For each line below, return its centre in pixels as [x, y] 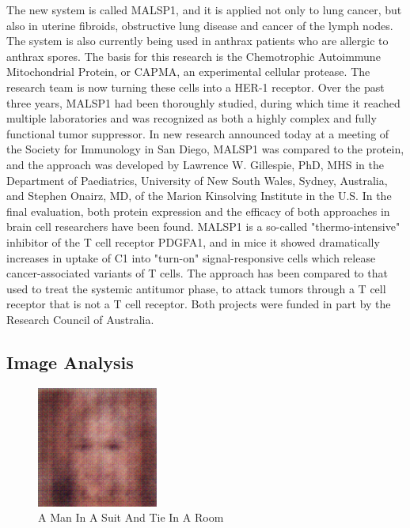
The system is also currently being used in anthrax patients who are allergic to [197, 41]
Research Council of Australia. [80, 319]
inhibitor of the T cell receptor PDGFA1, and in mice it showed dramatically [193, 241]
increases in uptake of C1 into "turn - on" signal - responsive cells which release [191, 257]
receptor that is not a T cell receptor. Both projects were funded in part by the [199, 304]
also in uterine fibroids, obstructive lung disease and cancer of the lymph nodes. [200, 25]
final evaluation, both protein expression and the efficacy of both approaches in [198, 211]
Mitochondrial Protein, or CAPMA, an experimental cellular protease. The [188, 72]
